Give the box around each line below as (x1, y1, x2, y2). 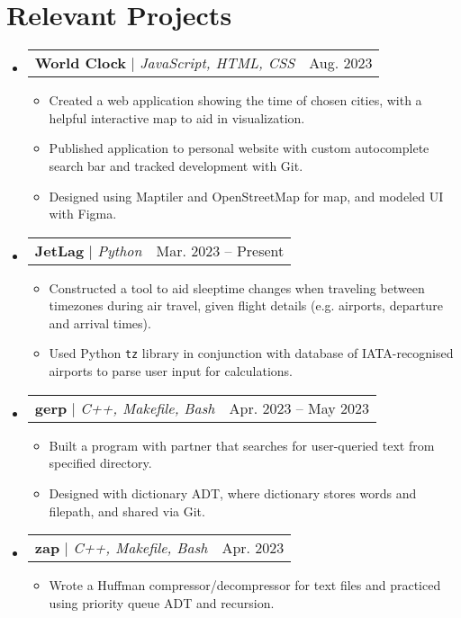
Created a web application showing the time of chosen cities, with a (49, 91, 422, 110)
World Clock (34, 52, 127, 74)
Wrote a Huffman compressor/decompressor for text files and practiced (49, 576, 441, 595)
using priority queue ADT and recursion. (49, 593, 275, 612)
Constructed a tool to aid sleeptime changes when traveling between (49, 278, 425, 297)
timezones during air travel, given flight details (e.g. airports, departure (49, 296, 443, 315)
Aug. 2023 (309, 52, 373, 74)
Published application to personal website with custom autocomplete (49, 139, 429, 157)
